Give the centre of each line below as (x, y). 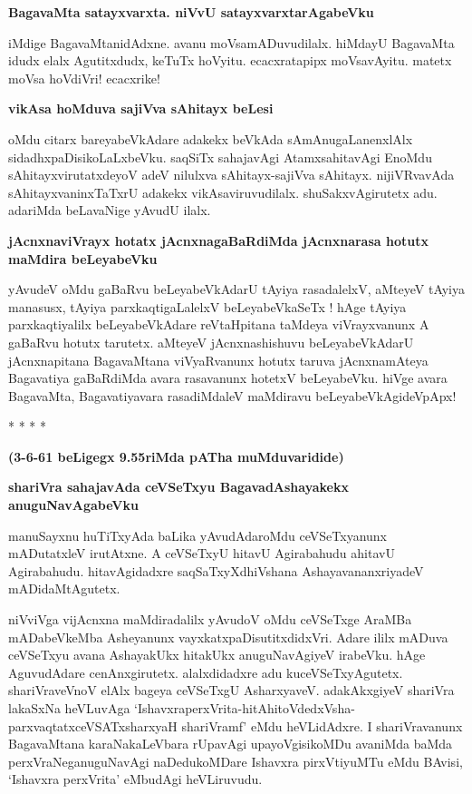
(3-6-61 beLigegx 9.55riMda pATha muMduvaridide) (176, 456)
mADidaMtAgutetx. (64, 588)
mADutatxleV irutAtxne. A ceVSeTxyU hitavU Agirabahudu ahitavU (202, 553)
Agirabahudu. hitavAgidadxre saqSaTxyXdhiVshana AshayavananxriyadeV (216, 570)
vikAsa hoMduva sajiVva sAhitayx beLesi (141, 108)
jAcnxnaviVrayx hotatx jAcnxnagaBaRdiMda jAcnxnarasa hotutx (218, 240)
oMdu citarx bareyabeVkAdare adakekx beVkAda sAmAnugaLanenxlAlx (211, 138)
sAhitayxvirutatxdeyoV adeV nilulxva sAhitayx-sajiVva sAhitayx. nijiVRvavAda (231, 175)
